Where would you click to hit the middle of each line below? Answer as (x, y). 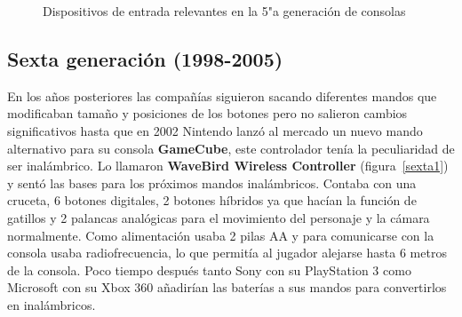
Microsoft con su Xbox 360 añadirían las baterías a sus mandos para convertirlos (227, 287)
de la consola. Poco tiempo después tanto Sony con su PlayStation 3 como (209, 269)
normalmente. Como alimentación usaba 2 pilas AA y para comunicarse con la (221, 235)
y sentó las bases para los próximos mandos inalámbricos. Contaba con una (212, 182)
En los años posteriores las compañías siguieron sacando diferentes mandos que (222, 95)
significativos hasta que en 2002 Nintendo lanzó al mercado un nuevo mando (215, 130)
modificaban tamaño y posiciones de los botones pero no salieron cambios (207, 113)
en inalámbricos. (52, 304)
